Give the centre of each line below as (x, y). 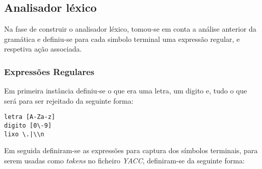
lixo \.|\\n (24, 134)
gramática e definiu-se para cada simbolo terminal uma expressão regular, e (122, 39)
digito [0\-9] (28, 126)
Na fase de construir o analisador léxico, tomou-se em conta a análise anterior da (130, 29)
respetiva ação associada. (43, 49)
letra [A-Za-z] (30, 117)
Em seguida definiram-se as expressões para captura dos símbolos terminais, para (131, 150)
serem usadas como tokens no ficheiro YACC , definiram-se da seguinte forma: (124, 160)
